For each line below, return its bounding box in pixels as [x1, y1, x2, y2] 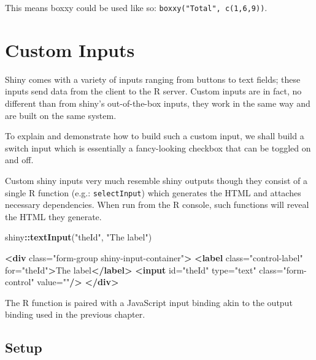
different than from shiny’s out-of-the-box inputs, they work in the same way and [5, 96, 310, 109]
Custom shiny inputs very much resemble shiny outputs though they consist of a [5, 174, 308, 186]
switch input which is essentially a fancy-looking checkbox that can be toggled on [5, 141, 311, 154]
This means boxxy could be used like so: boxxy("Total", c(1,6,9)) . [5, 1, 268, 13]
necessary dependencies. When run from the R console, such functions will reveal [5, 198, 309, 211]
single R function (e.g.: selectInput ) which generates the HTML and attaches [5, 186, 301, 199]
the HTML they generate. [5, 210, 102, 223]
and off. [5, 153, 34, 166]
